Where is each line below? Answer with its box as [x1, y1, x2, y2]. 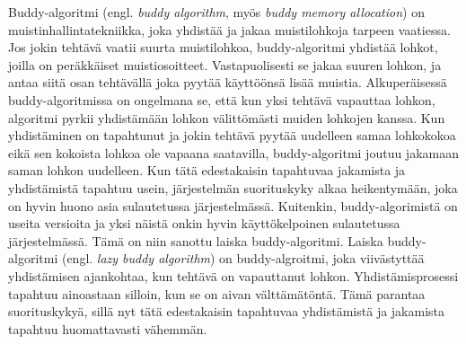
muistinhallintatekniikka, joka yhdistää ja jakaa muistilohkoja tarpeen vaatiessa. [8, 20, 451, 39]
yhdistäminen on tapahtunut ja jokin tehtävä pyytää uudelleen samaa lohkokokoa [8, 126, 456, 145]
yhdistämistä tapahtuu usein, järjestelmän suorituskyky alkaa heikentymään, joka [8, 178, 458, 197]
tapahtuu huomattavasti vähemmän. [8, 319, 207, 338]
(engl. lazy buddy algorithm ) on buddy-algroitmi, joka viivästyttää [61, 249, 425, 268]
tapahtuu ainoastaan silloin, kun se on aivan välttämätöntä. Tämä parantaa [8, 284, 426, 303]
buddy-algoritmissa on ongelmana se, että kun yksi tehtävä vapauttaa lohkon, [8, 90, 435, 109]
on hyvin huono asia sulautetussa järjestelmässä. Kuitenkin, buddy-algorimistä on [8, 196, 458, 215]
